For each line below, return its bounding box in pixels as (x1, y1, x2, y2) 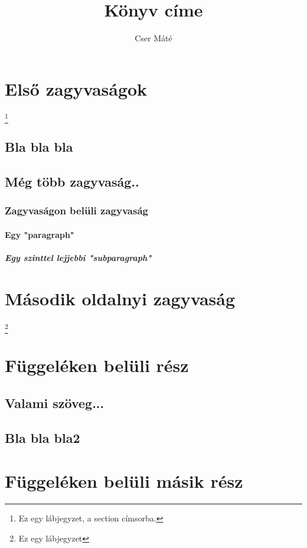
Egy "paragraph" (5, 228, 74, 240)
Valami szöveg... (5, 393, 104, 412)
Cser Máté (135, 32, 172, 44)
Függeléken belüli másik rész (5, 469, 243, 493)
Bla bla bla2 (5, 428, 80, 446)
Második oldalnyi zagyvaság (5, 286, 236, 310)
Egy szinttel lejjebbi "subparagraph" (5, 252, 152, 264)
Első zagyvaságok (5, 76, 148, 100)
